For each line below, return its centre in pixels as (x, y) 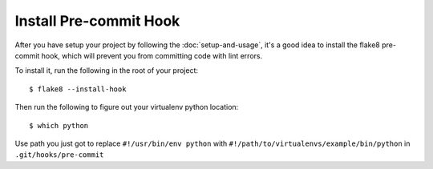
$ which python (59, 125)
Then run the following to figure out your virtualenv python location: (127, 107)
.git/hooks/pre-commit (59, 155)
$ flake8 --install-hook (78, 89)
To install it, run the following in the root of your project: (107, 70)
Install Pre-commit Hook (97, 21)
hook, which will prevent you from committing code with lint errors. (152, 55)
